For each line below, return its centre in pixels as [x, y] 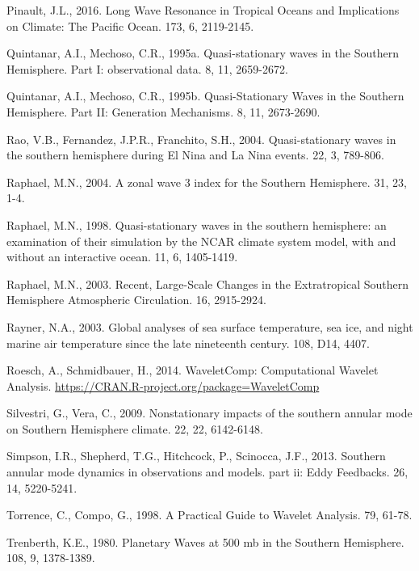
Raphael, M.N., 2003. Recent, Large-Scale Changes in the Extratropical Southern [208, 283]
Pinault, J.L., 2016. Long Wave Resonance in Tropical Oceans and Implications [203, 10]
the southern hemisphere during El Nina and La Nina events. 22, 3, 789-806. [195, 155]
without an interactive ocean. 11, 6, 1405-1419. [122, 257]
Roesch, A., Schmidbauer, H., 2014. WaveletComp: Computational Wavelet [193, 370]
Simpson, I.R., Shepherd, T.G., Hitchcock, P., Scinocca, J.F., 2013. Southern [196, 456]
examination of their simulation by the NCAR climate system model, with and [201, 241]
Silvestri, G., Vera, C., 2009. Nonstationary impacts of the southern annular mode [209, 413]
